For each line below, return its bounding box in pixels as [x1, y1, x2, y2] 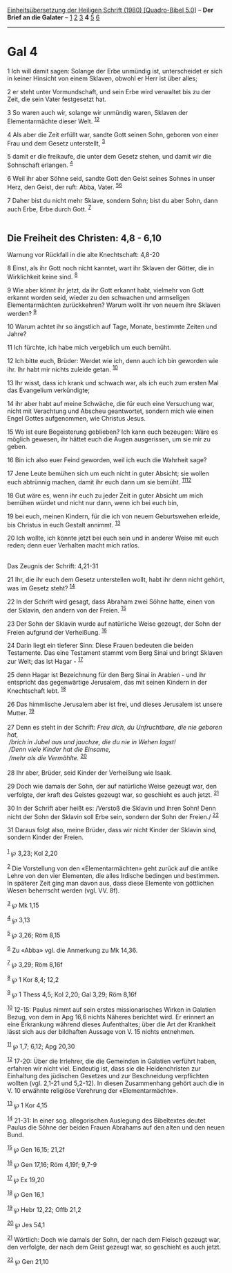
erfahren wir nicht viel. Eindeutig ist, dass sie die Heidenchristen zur [7, 1064, 201, 1073]
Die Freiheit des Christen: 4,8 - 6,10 [7, 232, 162, 244]
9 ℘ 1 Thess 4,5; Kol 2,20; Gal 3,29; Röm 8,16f [7, 989, 137, 999]
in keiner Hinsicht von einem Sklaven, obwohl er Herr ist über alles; [7, 74, 198, 82]
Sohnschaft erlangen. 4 [7, 159, 74, 169]
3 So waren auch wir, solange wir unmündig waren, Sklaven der [7, 108, 188, 116]
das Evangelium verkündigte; [7, 386, 90, 394]
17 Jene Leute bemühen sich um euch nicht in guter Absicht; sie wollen [7, 469, 209, 477]
